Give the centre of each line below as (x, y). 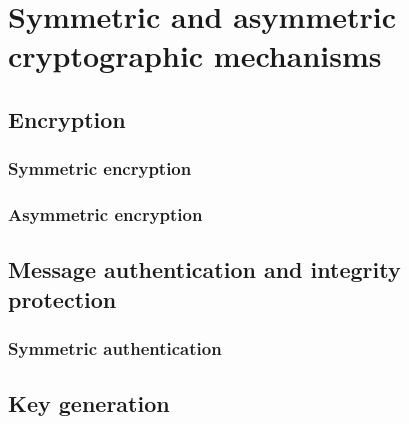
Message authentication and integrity (204, 269)
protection (62, 298)
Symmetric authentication (115, 348)
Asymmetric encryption (105, 214)
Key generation (89, 403)
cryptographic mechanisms (195, 55)
